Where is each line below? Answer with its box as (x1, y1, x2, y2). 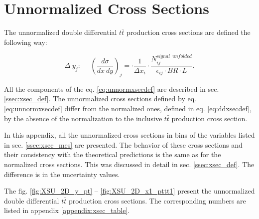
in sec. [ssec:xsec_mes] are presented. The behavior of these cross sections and (4, 139, 243, 150)
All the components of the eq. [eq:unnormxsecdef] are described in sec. (4, 83, 219, 94)
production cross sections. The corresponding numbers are (68, 195, 246, 206)
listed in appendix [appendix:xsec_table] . (4, 205, 130, 216)
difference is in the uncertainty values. (4, 169, 120, 179)
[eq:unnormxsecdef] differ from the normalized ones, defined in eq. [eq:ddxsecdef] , (4, 103, 252, 113)
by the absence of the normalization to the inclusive (4, 113, 162, 123)
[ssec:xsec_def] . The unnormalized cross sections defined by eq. (4, 93, 196, 104)
